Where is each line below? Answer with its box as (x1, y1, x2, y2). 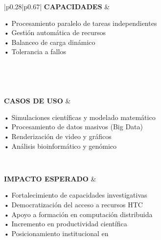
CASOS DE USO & (4, 96, 71, 106)
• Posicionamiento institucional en (4, 228, 109, 238)
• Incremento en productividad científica (4, 219, 127, 229)
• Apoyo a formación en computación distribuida (4, 209, 153, 219)
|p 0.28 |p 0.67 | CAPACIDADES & (4, 1, 110, 11)
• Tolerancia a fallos (4, 46, 66, 57)
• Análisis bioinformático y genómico (4, 140, 117, 151)
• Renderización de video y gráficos (4, 131, 112, 141)
